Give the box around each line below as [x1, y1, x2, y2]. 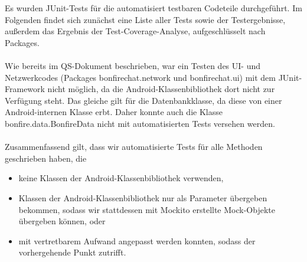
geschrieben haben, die [5, 152, 87, 164]
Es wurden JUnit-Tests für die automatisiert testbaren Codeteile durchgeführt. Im [5, 2, 302, 14]
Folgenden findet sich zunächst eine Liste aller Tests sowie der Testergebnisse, [5, 13, 286, 25]
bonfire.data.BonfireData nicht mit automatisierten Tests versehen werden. [5, 117, 275, 129]
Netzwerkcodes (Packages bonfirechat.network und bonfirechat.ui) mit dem [5, 71, 276, 83]
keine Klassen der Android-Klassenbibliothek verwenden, [18, 172, 224, 184]
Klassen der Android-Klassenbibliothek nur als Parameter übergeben [18, 191, 267, 204]
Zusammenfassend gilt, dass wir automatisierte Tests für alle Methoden [5, 140, 263, 153]
